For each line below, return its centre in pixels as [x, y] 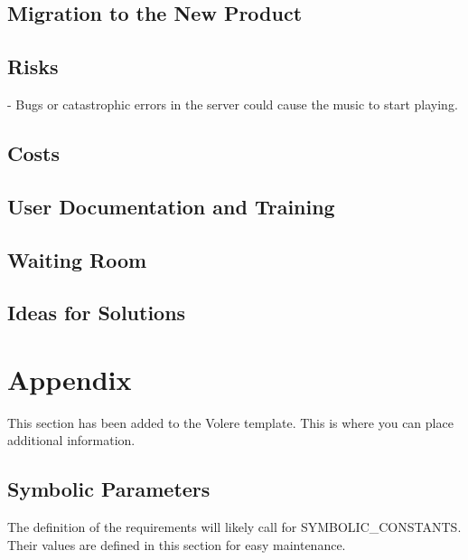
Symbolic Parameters [109, 489]
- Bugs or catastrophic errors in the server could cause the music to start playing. [233, 104]
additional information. [71, 440]
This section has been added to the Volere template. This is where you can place [230, 422]
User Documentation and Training [171, 206]
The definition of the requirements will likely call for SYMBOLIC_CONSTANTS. [234, 527]
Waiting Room [77, 259]
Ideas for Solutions [97, 313]
